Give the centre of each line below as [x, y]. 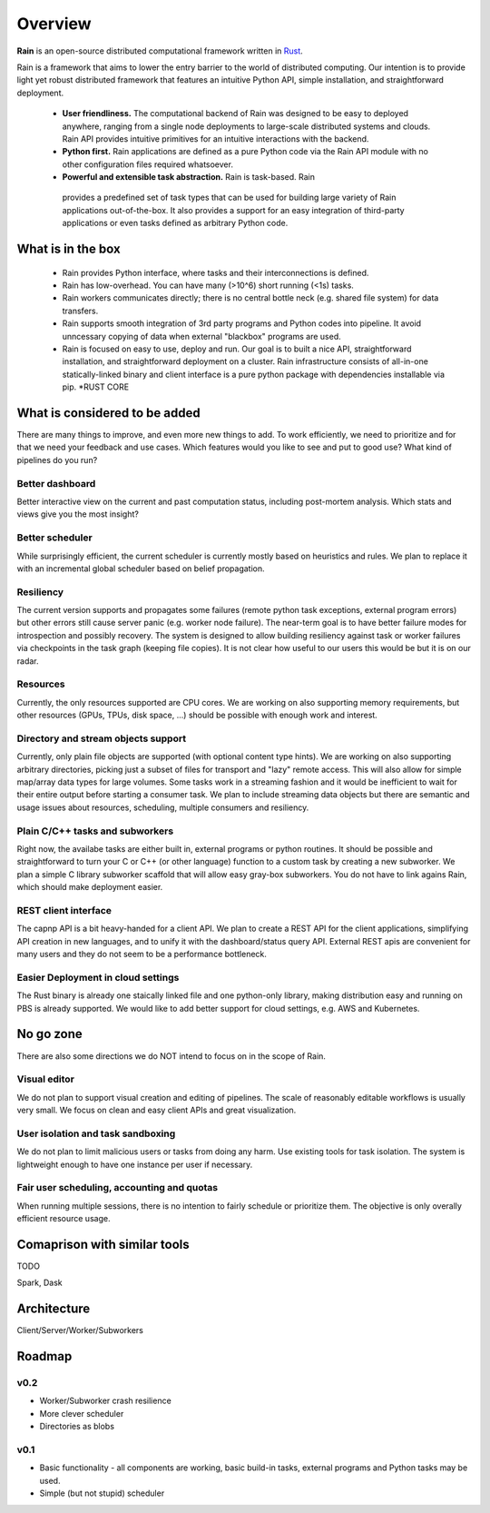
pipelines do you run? [57, 460]
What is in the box [69, 249]
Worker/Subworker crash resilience [105, 1401]
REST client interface [64, 910]
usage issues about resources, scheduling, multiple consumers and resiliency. [163, 807]
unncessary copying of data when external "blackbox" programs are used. [202, 336]
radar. [28, 661]
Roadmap [44, 1356]
